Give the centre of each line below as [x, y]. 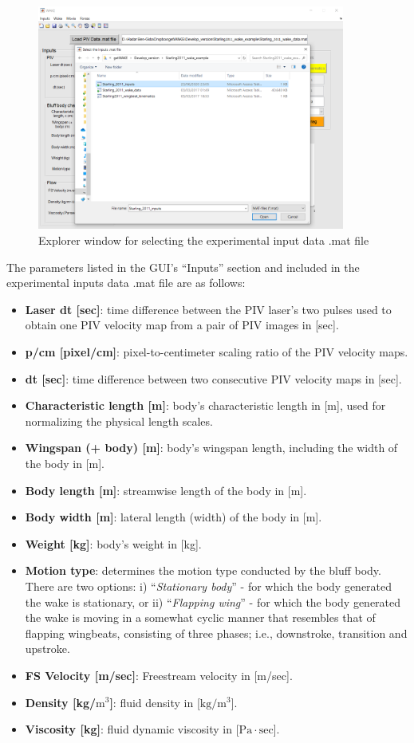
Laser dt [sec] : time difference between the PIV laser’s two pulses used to [208, 309]
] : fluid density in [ [155, 702]
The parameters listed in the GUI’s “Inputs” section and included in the [183, 267]
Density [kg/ [61, 702]
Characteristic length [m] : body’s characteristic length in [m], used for [205, 405]
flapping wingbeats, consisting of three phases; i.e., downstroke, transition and [216, 633]
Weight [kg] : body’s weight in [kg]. [113, 543]
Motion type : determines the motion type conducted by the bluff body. [203, 570]
